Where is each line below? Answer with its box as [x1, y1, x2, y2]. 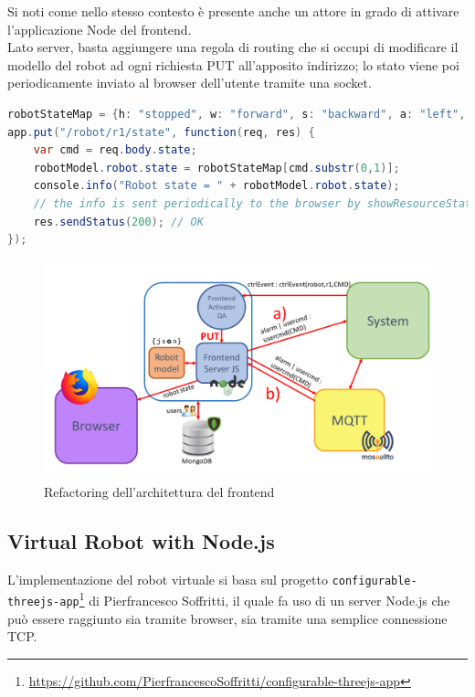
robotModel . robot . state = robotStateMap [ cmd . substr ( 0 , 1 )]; [33, 161, 400, 174]
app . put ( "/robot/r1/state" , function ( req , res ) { [7, 125, 315, 139]
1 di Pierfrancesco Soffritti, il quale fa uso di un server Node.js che [79, 588, 450, 609]
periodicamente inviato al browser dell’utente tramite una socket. [7, 73, 372, 92]
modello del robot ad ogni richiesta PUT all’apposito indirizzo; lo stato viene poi [7, 55, 459, 74]
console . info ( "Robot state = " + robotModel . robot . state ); [33, 179, 400, 193]
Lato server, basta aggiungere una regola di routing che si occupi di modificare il [7, 37, 459, 57]
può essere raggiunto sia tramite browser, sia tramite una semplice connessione [7, 608, 448, 628]
